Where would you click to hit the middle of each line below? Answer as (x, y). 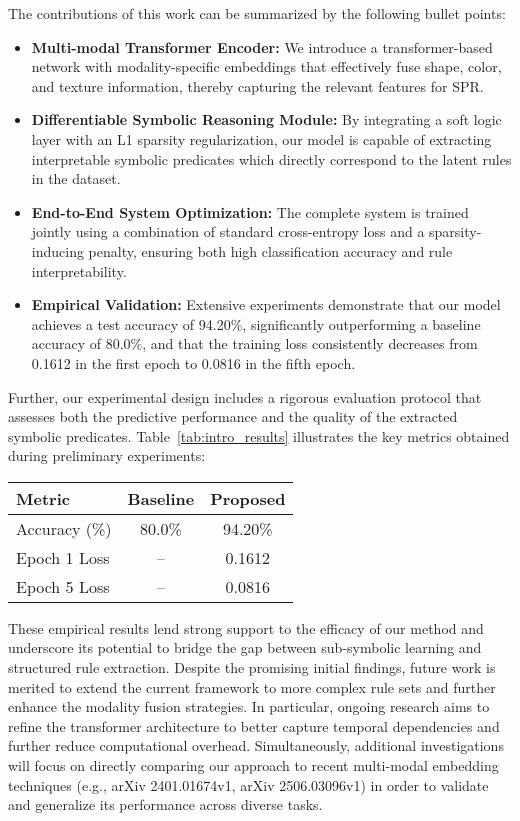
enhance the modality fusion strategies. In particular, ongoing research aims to (249, 706)
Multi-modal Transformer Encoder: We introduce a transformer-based (262, 46)
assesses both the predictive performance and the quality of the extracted (233, 416)
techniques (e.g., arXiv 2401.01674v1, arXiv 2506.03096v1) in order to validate (248, 784)
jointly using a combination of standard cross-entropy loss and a (228, 231)
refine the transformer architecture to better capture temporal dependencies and (254, 725)
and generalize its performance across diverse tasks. (165, 804)
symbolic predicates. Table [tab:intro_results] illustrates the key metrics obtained (259, 435)
